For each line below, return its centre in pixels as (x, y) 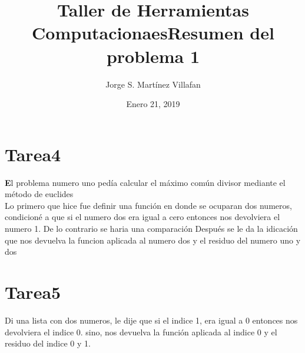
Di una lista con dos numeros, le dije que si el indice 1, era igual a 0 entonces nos (151, 320)
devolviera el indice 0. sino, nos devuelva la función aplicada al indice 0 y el (141, 332)
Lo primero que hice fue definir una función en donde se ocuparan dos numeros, (148, 205)
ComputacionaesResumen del (153, 33)
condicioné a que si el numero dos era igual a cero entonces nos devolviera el (142, 217)
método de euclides (39, 194)
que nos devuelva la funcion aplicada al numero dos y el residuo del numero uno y (153, 240)
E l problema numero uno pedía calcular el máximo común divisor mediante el (145, 182)
